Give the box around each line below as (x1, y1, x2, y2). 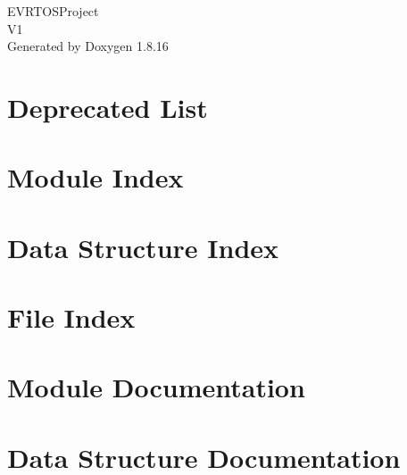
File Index (7, 299, 136, 336)
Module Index (7, 159, 184, 196)
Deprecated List (7, 88, 208, 125)
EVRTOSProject (7, 2, 99, 20)
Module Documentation (7, 369, 305, 405)
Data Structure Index (7, 229, 279, 265)
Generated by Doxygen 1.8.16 (7, 37, 169, 55)
